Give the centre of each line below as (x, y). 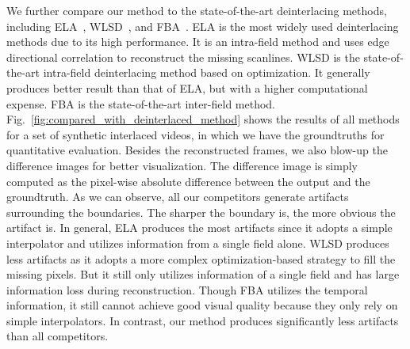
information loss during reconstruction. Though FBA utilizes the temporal (187, 289)
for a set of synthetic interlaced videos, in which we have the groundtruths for (195, 134)
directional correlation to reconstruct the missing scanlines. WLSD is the (183, 57)
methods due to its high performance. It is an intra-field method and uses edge (198, 42)
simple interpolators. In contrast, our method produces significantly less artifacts (203, 320)
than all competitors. (57, 336)
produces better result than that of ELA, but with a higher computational (187, 87)
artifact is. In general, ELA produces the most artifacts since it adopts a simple (199, 228)
